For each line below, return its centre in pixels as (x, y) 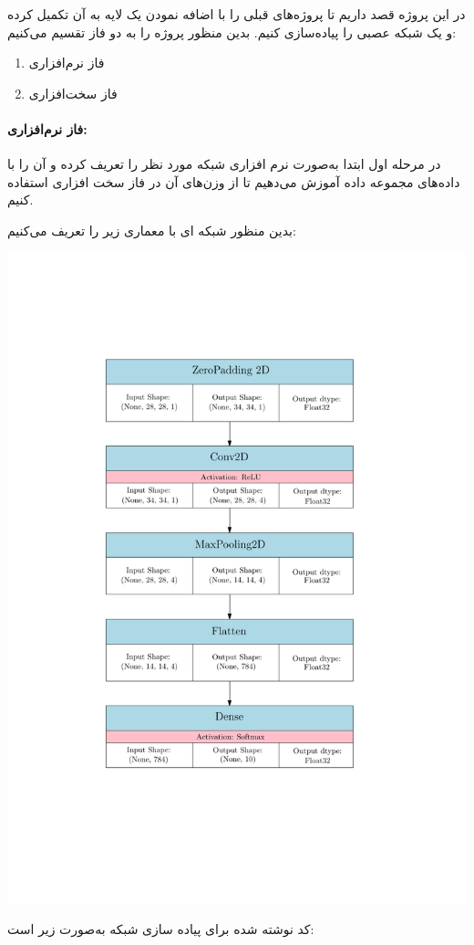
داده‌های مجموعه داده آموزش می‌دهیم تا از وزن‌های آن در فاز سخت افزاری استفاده (234, 181)
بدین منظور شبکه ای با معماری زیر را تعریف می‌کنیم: (152, 230)
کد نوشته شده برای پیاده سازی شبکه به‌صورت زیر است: (161, 929)
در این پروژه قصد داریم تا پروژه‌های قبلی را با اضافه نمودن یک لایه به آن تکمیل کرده (237, 14)
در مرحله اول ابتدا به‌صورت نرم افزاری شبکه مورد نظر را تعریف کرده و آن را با (224, 164)
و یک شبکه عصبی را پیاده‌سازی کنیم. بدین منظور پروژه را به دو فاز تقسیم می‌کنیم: (232, 31)
